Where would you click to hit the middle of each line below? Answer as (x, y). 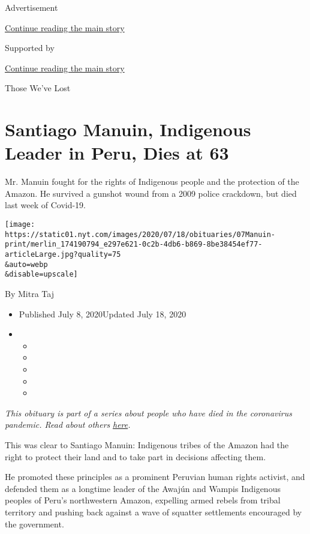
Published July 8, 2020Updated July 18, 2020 (103, 313)
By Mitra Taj (29, 293)
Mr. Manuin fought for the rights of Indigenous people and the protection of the (152, 181)
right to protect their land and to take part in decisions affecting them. (136, 456)
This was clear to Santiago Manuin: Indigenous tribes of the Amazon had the (147, 444)
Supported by (30, 48)
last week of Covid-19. (46, 205)
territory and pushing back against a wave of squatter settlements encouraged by (154, 511)
